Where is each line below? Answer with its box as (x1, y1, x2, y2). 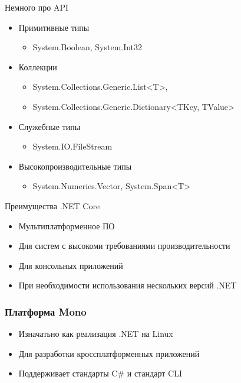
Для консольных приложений (18, 259, 123, 271)
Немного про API (5, 1, 68, 13)
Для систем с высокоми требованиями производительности (18, 239, 230, 252)
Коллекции (18, 60, 57, 73)
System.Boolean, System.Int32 (32, 41, 143, 53)
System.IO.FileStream (32, 140, 113, 152)
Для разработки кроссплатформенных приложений (18, 347, 200, 359)
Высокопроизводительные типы (18, 160, 132, 172)
